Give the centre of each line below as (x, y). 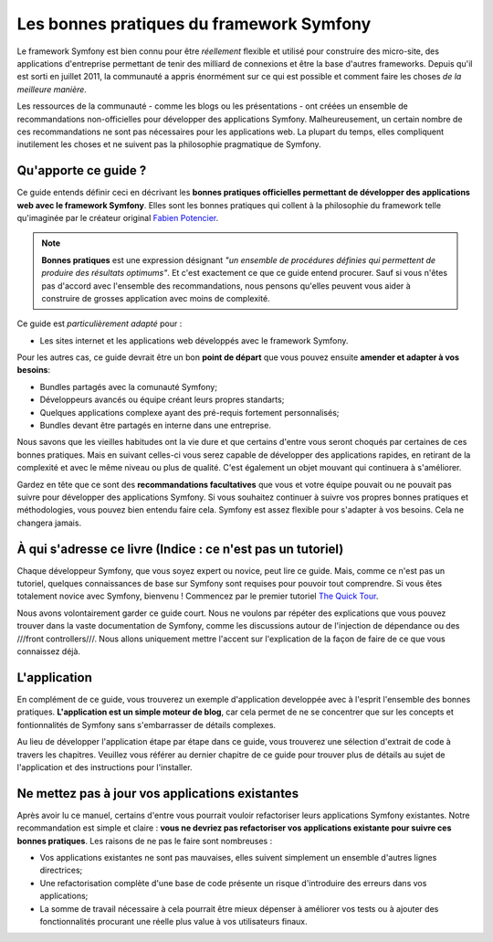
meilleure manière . (52, 89)
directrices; (61, 870)
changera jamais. (49, 523)
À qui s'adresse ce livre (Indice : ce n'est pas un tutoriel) (180, 549)
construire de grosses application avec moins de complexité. (156, 298)
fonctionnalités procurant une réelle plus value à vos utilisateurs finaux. (173, 921)
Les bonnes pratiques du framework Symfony (194, 24)
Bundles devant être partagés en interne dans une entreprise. (155, 426)
